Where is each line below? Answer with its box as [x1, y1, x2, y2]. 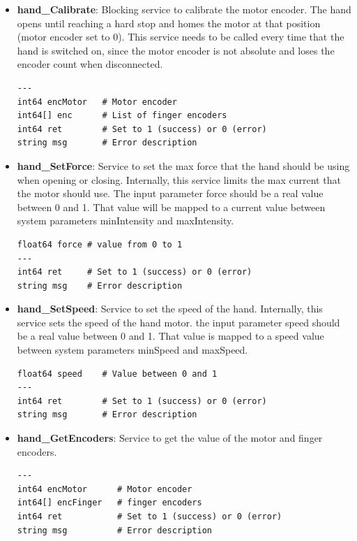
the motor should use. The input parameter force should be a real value [17, 186, 324, 201]
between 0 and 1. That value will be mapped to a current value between [17, 199, 326, 214]
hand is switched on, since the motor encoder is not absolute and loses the [17, 43, 335, 57]
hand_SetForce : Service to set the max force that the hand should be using [17, 158, 350, 173]
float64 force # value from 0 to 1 [17, 239, 183, 250]
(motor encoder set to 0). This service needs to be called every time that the [17, 29, 344, 44]
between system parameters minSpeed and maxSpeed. [17, 342, 248, 357]
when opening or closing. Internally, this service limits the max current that [17, 172, 341, 187]
